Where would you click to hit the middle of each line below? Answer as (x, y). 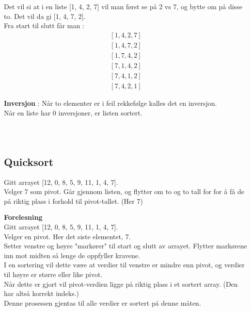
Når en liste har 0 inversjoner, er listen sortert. (73, 112)
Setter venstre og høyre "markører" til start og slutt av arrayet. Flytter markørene (125, 246)
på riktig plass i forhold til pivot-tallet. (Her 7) (73, 201)
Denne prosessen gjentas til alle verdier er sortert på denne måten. (102, 303)
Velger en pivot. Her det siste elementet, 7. (67, 236)
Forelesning (23, 217)
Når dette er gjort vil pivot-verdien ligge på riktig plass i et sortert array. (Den (121, 284)
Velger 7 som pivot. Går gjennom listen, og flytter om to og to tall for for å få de (124, 191)
